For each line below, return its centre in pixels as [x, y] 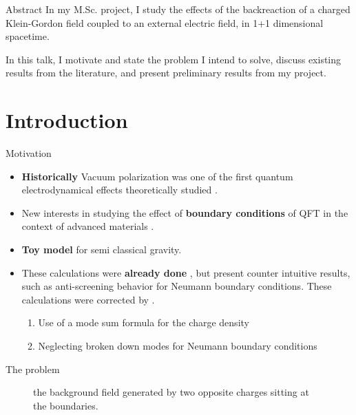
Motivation [29, 153]
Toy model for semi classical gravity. [102, 249]
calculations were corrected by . [88, 299]
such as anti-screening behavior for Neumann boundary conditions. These [177, 286]
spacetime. [28, 36]
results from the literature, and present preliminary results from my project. [166, 73]
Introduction [67, 120]
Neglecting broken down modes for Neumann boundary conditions [178, 346]
